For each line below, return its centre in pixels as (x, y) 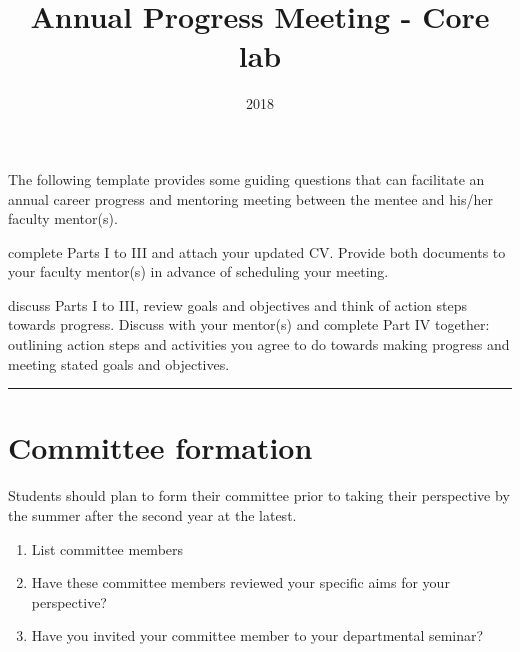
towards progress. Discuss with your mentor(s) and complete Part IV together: (249, 324)
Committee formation (160, 447)
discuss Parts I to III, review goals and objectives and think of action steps (237, 304)
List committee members (107, 548)
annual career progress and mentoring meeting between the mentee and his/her (250, 198)
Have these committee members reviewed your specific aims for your (240, 582)
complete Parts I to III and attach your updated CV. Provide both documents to (257, 251)
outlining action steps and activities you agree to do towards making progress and (259, 344)
